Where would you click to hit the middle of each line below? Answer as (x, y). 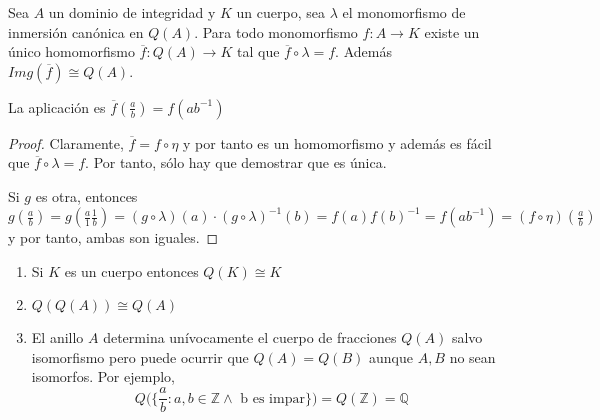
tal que (258, 51)
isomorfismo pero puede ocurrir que (140, 356)
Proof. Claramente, (66, 142)
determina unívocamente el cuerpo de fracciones (250, 337)
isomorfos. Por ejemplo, (103, 376)
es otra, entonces (86, 195)
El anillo (57, 337)
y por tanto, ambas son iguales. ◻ (113, 237)
